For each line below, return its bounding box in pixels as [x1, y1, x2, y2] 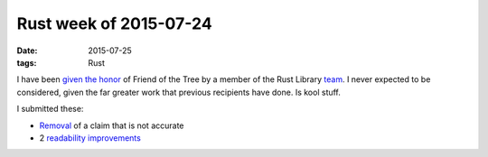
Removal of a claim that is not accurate [39, 120, 184, 131]
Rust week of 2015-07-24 [16, 14, 212, 33]
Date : [16, 45, 38, 56]
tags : [16, 57, 37, 68]
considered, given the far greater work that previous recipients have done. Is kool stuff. [16, 87, 341, 97]
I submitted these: [16, 104, 84, 115]
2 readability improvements [39, 132, 142, 143]
